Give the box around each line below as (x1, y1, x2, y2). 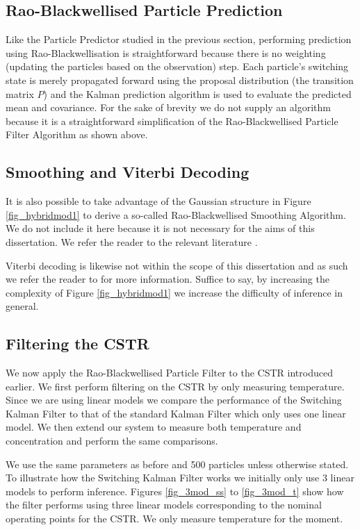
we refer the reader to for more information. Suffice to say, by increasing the (6, 272, 329, 286)
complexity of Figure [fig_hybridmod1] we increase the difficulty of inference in (6, 285, 343, 299)
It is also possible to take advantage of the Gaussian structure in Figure (6, 194, 311, 208)
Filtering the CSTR (6, 333, 149, 354)
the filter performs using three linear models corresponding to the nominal (6, 497, 322, 512)
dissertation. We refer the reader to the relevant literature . (6, 234, 258, 249)
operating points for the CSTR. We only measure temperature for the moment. (6, 511, 343, 526)
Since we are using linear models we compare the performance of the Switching (6, 392, 342, 407)
